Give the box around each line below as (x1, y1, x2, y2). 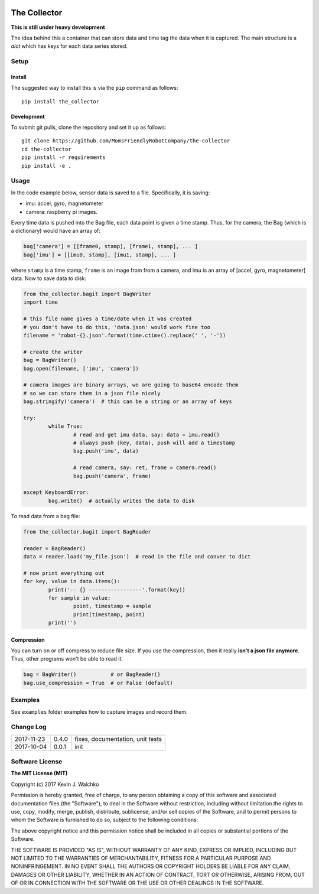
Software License (11, 758, 63, 766)
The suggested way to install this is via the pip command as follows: (11, 84, 178, 92)
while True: (48, 423, 83, 430)
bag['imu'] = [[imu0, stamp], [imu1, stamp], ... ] (23, 251, 177, 258)
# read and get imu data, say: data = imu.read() (73, 431, 220, 438)
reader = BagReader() (23, 545, 86, 552)
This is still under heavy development (11, 24, 106, 31)
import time (23, 299, 58, 305)
